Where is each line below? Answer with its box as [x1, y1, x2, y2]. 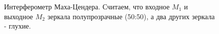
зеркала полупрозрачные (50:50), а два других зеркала [47, 11, 215, 21]
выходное [4, 11, 33, 21]
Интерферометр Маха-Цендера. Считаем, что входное [4, 1, 170, 11]
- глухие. [4, 21, 31, 31]
